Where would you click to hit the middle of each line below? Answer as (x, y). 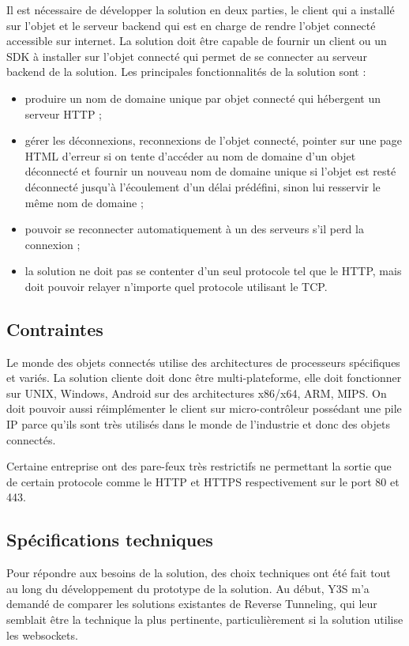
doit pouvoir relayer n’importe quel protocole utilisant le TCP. (176, 286)
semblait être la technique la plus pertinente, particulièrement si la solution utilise (205, 620)
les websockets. (42, 635)
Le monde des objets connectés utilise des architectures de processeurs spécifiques (203, 362)
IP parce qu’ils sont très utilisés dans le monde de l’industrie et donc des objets (198, 424)
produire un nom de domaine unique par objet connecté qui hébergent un (203, 98)
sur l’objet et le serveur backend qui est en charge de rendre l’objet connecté (191, 25)
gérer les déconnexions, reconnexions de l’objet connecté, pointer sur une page (214, 140)
